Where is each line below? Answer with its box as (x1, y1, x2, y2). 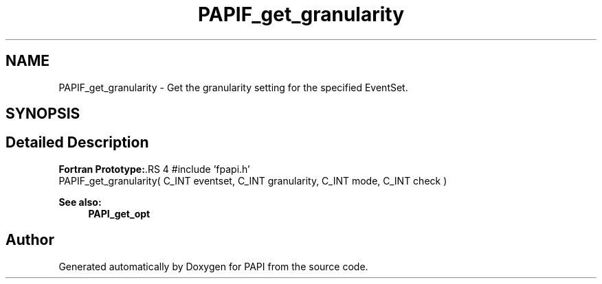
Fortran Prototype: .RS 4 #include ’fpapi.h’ (58, 163, 250, 175)
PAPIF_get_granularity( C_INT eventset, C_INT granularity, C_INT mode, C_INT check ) (58, 174, 447, 187)
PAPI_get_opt (88, 207, 150, 220)
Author (5, 231, 54, 249)
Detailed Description (5, 134, 149, 152)
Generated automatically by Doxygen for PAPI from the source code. (58, 260, 368, 272)
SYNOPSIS (5, 105, 80, 123)
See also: (58, 196, 102, 208)
